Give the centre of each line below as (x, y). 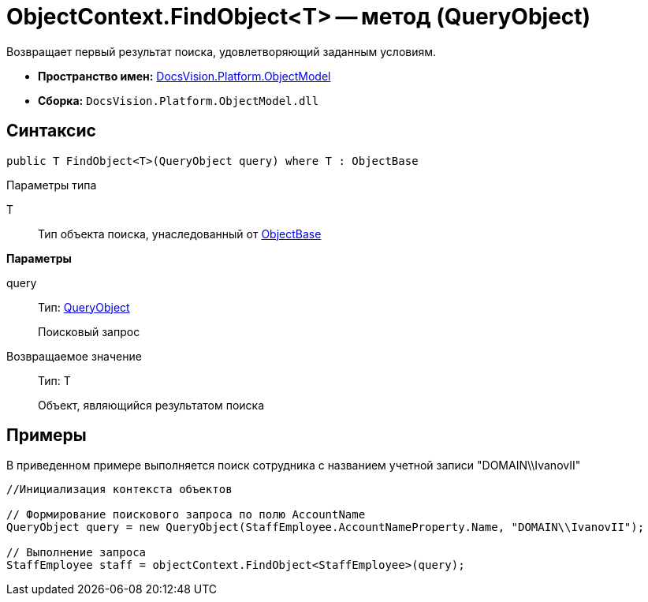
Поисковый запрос (89, 331)
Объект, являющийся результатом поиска (151, 405)
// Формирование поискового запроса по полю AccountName (186, 515)
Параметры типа (52, 185)
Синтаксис (51, 131)
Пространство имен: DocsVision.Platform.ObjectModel (184, 76)
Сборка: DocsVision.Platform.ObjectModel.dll (179, 100)
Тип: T (54, 380)
